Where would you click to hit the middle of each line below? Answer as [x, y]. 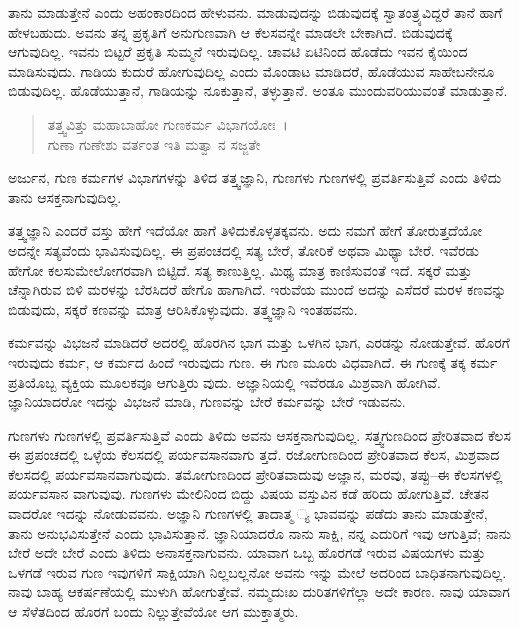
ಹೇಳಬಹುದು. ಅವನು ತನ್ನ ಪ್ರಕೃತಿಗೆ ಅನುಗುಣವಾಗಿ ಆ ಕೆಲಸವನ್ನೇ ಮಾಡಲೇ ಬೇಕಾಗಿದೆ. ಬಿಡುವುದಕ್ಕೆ [230, 31]
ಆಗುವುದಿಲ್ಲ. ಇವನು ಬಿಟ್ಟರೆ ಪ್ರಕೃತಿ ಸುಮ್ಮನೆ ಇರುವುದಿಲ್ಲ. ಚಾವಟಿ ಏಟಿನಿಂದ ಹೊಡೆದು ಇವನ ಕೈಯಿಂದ [238, 51]
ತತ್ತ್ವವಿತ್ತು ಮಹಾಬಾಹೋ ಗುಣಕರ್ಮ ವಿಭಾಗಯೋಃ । [167, 123]
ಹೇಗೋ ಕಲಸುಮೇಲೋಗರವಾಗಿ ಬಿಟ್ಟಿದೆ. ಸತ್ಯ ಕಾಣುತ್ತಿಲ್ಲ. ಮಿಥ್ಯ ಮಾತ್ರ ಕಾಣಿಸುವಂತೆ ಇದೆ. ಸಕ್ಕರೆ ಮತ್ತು [240, 269]
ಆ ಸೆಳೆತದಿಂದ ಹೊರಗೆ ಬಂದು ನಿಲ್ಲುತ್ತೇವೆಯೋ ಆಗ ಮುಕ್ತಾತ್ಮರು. [153, 611]
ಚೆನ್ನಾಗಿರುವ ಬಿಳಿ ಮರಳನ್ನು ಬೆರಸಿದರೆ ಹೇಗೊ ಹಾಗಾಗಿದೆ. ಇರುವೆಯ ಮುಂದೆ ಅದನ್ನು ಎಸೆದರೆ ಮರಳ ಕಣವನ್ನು [257, 289]
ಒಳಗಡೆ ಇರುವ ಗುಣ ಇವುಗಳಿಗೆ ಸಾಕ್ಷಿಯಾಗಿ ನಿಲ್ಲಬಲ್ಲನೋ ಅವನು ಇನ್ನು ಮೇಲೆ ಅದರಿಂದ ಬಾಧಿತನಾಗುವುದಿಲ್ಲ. [257, 571]
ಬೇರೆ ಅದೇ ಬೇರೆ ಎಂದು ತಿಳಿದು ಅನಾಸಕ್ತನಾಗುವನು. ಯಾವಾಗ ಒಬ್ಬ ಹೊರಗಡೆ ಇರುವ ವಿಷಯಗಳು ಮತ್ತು [247, 552]
